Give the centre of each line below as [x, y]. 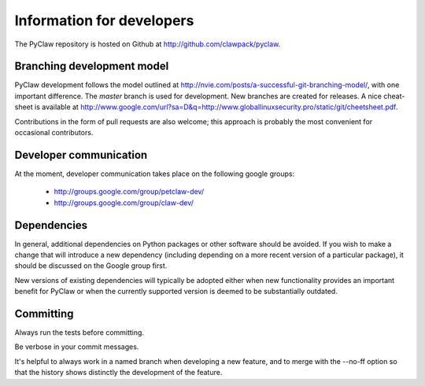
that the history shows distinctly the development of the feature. [118, 373]
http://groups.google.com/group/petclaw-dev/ [129, 192]
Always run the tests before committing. [79, 333]
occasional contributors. [54, 133]
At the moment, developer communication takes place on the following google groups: [155, 174]
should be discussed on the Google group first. [91, 266]
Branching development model [92, 66]
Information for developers [104, 20]
